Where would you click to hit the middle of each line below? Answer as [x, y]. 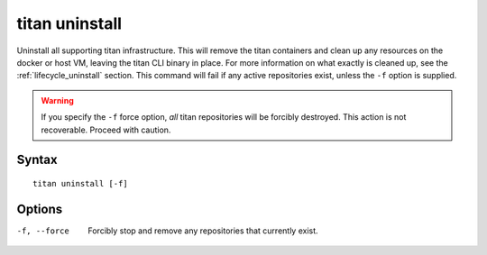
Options [40, 209]
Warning [57, 100]
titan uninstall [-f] [80, 183]
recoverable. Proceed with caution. [106, 130]
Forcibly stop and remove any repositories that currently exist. [203, 231]
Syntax [37, 160]
